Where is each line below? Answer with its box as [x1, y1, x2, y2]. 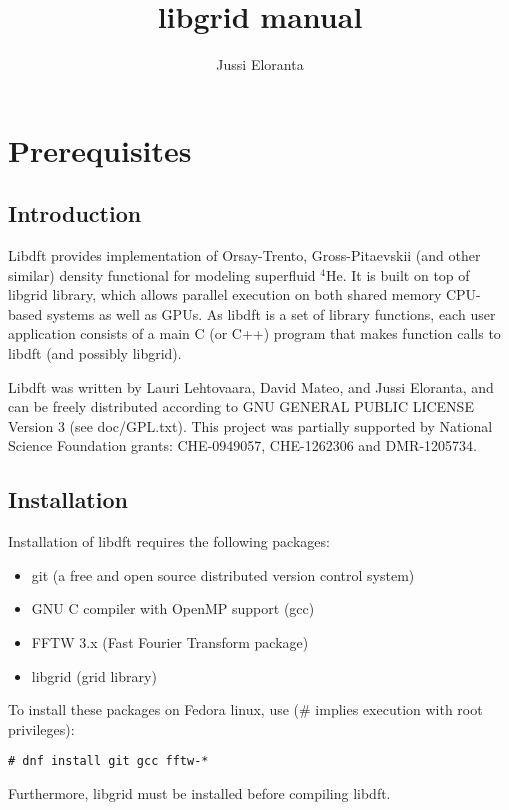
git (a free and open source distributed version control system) [31, 564, 415, 585]
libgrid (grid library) [31, 665, 157, 686]
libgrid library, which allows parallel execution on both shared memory [8, 284, 442, 305]
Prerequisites [8, 129, 192, 170]
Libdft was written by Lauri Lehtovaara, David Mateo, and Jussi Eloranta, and [8, 376, 494, 397]
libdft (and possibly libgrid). [8, 343, 182, 364]
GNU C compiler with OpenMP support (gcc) [31, 598, 315, 619]
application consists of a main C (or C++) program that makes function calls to [8, 323, 501, 344]
